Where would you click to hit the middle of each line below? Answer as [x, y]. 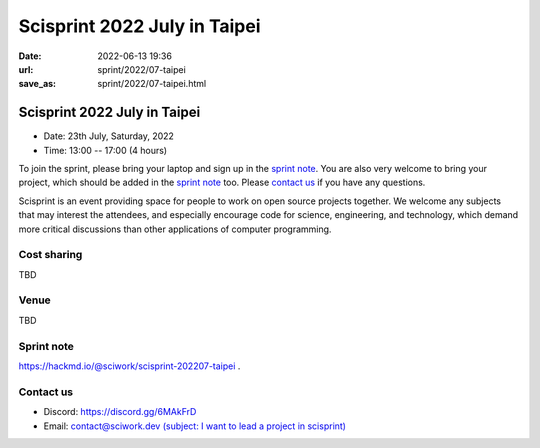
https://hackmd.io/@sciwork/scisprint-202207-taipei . [129, 366]
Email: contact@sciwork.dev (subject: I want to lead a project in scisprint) [195, 426]
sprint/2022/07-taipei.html [152, 84]
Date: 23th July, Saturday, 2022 [109, 136]
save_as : [37, 84]
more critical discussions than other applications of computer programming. [175, 229]
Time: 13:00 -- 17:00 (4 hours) [105, 150]
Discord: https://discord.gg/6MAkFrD [120, 412]
